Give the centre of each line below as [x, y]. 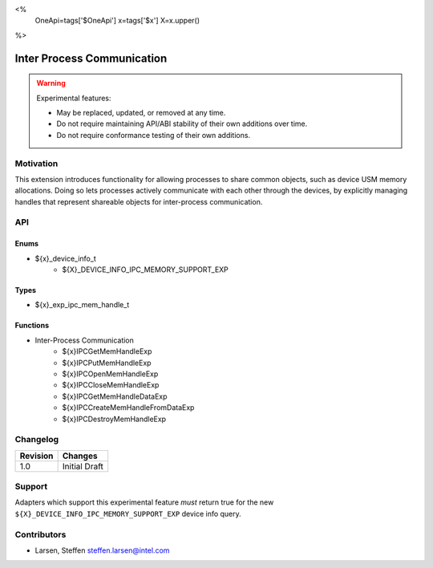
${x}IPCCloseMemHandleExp [111, 385]
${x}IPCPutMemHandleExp [107, 363]
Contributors [40, 534]
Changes [80, 456]
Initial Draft [83, 466]
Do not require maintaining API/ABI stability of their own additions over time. [182, 124]
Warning [51, 83]
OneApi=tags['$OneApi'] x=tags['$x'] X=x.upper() [117, 21]
